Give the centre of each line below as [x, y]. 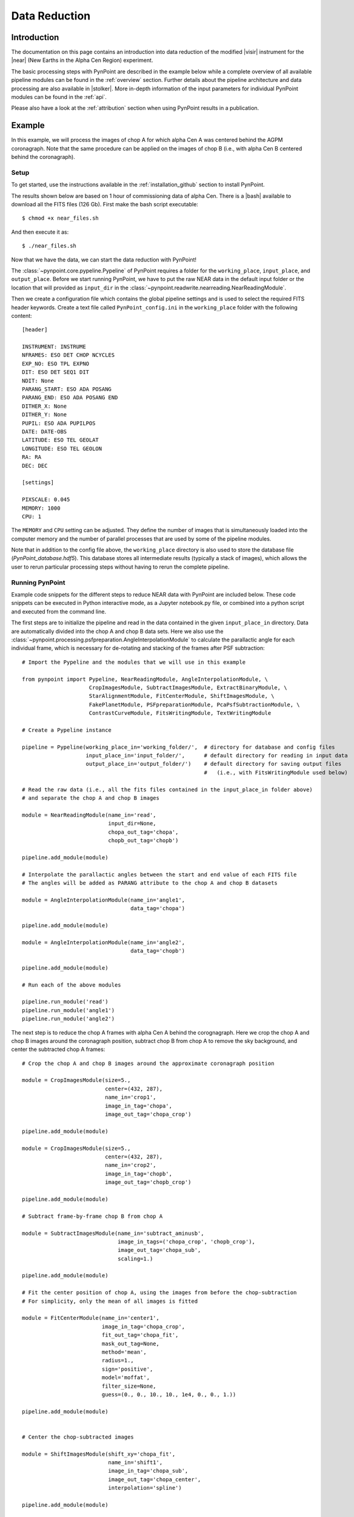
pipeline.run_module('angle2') [68, 1019]
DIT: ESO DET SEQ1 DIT [56, 372]
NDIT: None [38, 380]
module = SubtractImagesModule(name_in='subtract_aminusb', [113, 1233]
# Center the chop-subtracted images [78, 1437]
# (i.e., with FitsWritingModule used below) [276, 772]
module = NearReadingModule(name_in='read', [89, 815]
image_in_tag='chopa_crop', [143, 1326]
